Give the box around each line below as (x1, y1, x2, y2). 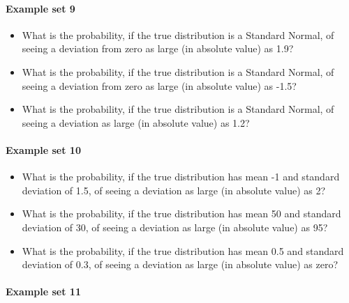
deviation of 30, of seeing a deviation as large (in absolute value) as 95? (22, 219, 328, 234)
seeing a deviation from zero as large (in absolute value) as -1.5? (22, 78, 297, 93)
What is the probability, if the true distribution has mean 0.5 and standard (22, 243, 344, 258)
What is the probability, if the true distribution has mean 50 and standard (22, 206, 341, 221)
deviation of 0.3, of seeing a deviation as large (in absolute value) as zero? (22, 257, 339, 272)
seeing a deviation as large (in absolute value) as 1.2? (22, 115, 250, 130)
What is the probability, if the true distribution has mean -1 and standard (22, 169, 340, 184)
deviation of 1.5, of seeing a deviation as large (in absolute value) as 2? (22, 182, 326, 197)
